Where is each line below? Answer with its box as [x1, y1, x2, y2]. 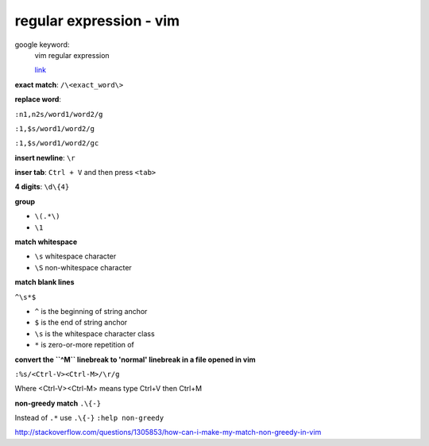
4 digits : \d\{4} [14, 182, 70, 192]
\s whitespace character [34, 251, 117, 262]
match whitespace [14, 237, 78, 246]
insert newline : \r [14, 153, 75, 162]
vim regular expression [34, 50, 110, 60]
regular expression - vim [14, 12, 180, 29]
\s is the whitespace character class [34, 328, 155, 338]
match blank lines [14, 277, 75, 287]
